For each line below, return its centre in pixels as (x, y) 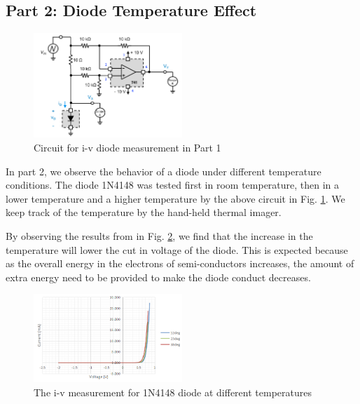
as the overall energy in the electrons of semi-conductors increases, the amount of (180, 263)
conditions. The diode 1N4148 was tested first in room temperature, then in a (173, 185)
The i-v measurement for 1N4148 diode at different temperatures (173, 392)
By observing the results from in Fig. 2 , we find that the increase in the (159, 236)
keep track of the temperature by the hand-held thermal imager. (144, 212)
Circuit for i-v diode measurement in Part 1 (127, 148)
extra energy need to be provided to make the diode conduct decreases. (158, 277)
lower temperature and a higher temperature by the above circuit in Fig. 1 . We (175, 198)
